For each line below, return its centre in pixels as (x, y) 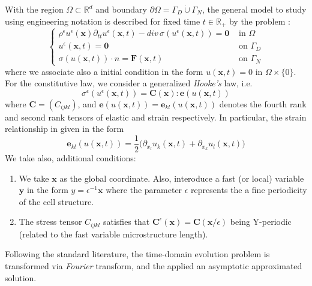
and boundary (121, 9)
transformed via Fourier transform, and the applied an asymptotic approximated (154, 266)
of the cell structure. (56, 201)
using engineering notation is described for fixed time (103, 21)
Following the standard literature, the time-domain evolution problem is (137, 254)
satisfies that (126, 222)
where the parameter (144, 190)
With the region (34, 9)
